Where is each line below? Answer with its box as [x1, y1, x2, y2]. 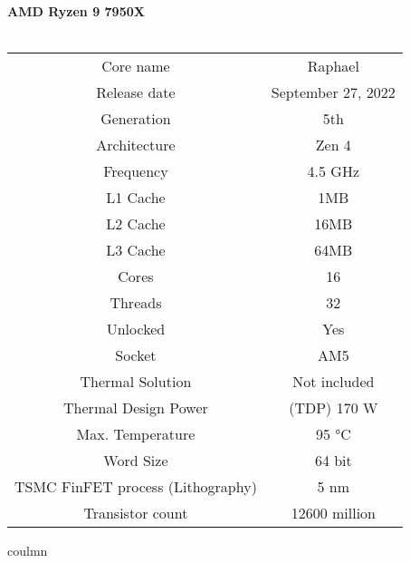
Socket [115, 345, 157, 366]
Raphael [307, 55, 359, 77]
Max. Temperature [76, 423, 195, 445]
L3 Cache [106, 239, 166, 261]
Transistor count [83, 502, 188, 524]
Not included [292, 371, 375, 393]
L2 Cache [106, 213, 166, 235]
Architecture [96, 134, 176, 156]
